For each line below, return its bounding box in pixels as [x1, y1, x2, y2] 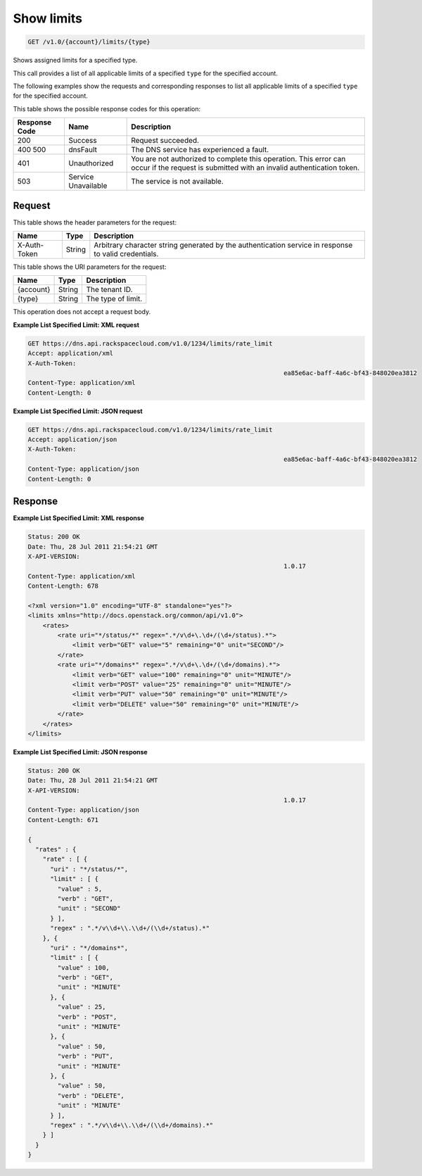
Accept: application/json [27, 436, 117, 443]
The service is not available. [131, 177, 224, 186]
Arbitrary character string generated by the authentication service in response [94, 240, 353, 250]
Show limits [13, 11, 83, 26]
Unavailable [68, 181, 108, 191]
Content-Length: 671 [27, 816, 98, 823]
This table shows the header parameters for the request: [13, 218, 177, 227]
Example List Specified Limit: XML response [13, 514, 144, 522]
